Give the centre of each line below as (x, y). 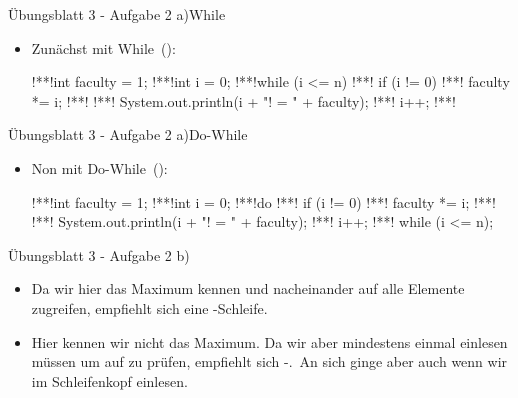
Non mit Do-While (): (99, 167)
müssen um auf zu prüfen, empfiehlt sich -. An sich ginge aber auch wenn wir (269, 361)
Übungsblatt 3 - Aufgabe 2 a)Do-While (128, 134)
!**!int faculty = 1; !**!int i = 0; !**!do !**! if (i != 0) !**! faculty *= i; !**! (263, 201)
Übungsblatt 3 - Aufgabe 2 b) (99, 254)
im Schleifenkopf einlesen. (109, 380)
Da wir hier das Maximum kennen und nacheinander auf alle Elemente (248, 288)
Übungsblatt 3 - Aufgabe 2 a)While (117, 14)
